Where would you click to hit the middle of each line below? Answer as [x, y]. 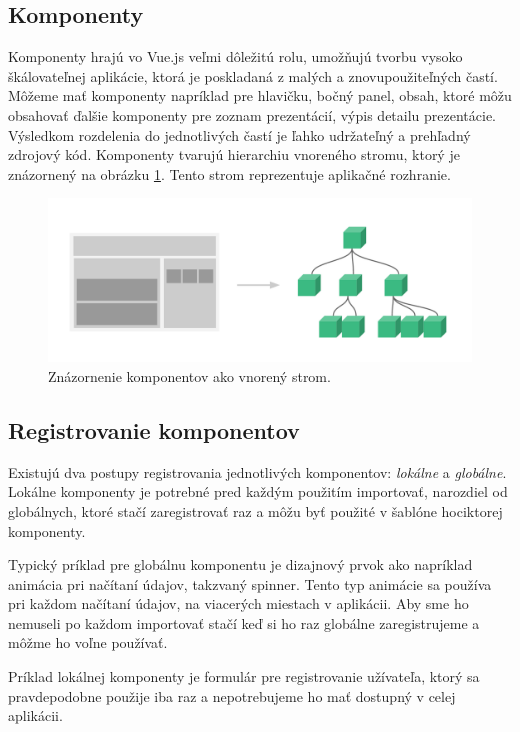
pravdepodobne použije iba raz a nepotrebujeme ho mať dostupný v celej [232, 695]
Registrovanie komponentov [154, 429]
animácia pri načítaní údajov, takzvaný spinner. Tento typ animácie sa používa [250, 583]
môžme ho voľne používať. [88, 642]
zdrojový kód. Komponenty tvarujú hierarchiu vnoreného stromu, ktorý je [234, 154]
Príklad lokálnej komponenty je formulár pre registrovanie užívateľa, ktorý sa [244, 676]
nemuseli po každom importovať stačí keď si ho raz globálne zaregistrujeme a [244, 622]
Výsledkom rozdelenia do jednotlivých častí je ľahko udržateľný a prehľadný [239, 134]
